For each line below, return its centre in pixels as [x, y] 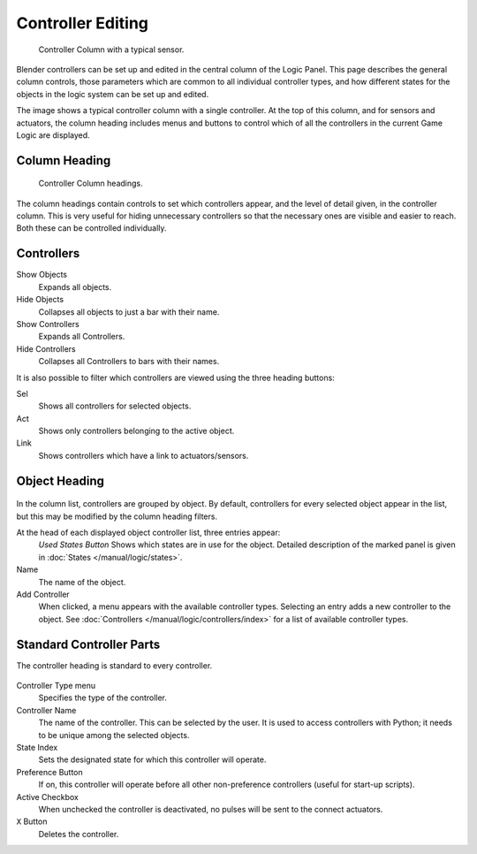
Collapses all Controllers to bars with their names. [129, 362]
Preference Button [49, 772]
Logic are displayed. [53, 135]
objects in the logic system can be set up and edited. [113, 94]
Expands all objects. [75, 286]
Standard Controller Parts [88, 644]
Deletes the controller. [79, 834]
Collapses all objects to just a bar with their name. [129, 312]
